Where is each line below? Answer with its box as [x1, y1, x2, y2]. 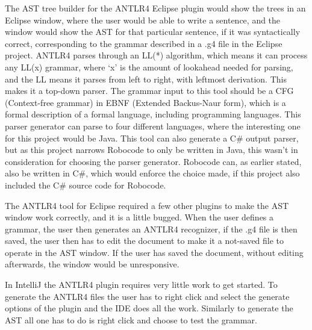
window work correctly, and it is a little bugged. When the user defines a [5, 211, 274, 223]
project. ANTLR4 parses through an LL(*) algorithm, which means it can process [5, 49, 308, 61]
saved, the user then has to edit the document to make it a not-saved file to [5, 234, 284, 247]
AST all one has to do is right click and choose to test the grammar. [5, 313, 257, 326]
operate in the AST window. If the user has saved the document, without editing [5, 246, 304, 258]
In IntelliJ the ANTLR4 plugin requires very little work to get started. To [5, 278, 278, 291]
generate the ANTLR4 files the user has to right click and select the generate [5, 290, 290, 302]
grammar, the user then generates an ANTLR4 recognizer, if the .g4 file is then [5, 222, 298, 235]
